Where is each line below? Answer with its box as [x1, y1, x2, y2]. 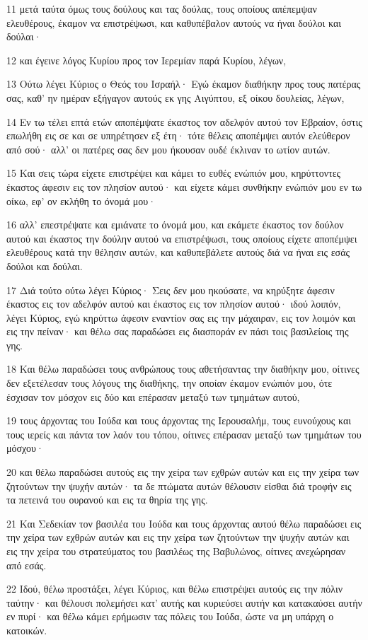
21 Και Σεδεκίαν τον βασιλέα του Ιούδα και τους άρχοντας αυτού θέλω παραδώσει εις [6, 516, 362, 530]
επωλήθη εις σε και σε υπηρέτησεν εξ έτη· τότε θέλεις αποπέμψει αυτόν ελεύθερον [6, 128, 350, 143]
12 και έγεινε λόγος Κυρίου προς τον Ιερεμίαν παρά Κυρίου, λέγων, [6, 52, 287, 67]
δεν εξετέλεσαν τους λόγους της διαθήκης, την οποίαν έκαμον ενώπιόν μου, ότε [6, 376, 333, 390]
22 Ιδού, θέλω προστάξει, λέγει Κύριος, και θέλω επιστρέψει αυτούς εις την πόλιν [6, 581, 343, 596]
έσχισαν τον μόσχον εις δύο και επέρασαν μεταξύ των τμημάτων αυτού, [6, 389, 300, 404]
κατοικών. [6, 622, 47, 637]
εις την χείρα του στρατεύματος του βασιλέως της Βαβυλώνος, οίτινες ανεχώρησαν [6, 544, 346, 558]
